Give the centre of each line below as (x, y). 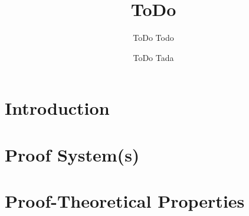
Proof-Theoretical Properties (125, 201)
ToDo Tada (153, 57)
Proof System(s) (72, 154)
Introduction (57, 108)
